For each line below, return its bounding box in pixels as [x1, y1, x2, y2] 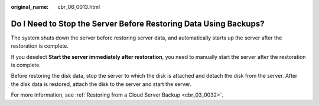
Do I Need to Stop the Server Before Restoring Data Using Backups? [11, 18, 265, 29]
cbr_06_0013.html [57, 4, 100, 10]
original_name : [11, 4, 49, 10]
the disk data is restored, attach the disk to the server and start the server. [11, 80, 192, 88]
